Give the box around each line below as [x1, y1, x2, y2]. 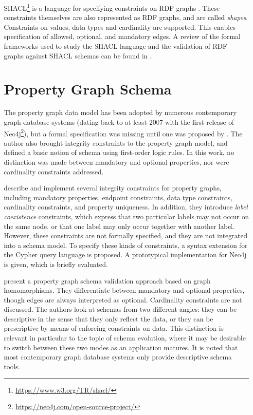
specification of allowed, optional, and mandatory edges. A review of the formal [4, 31, 241, 41]
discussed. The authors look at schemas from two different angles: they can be [4, 304, 237, 314]
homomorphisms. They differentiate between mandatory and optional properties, [4, 285, 245, 295]
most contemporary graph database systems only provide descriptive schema [4, 352, 232, 362]
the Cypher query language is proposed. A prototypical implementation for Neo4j [4, 249, 247, 260]
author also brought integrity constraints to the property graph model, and [4, 137, 228, 148]
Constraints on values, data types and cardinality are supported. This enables [4, 21, 235, 32]
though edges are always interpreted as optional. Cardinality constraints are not [4, 294, 242, 304]
